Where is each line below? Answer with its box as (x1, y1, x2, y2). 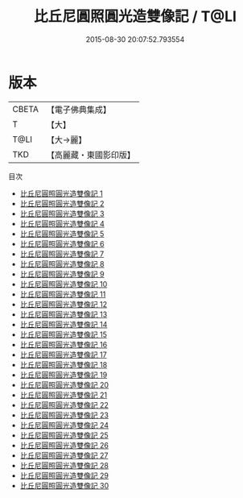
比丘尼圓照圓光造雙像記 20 (19, 380, 109, 389)
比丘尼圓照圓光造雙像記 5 (19, 229, 105, 239)
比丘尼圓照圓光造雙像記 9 (19, 269, 105, 279)
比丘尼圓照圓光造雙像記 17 (19, 350, 107, 359)
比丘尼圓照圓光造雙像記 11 (19, 289, 106, 299)
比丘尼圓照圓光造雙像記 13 (19, 309, 108, 319)
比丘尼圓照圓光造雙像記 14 (19, 319, 108, 329)
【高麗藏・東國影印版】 (46, 149, 135, 160)
